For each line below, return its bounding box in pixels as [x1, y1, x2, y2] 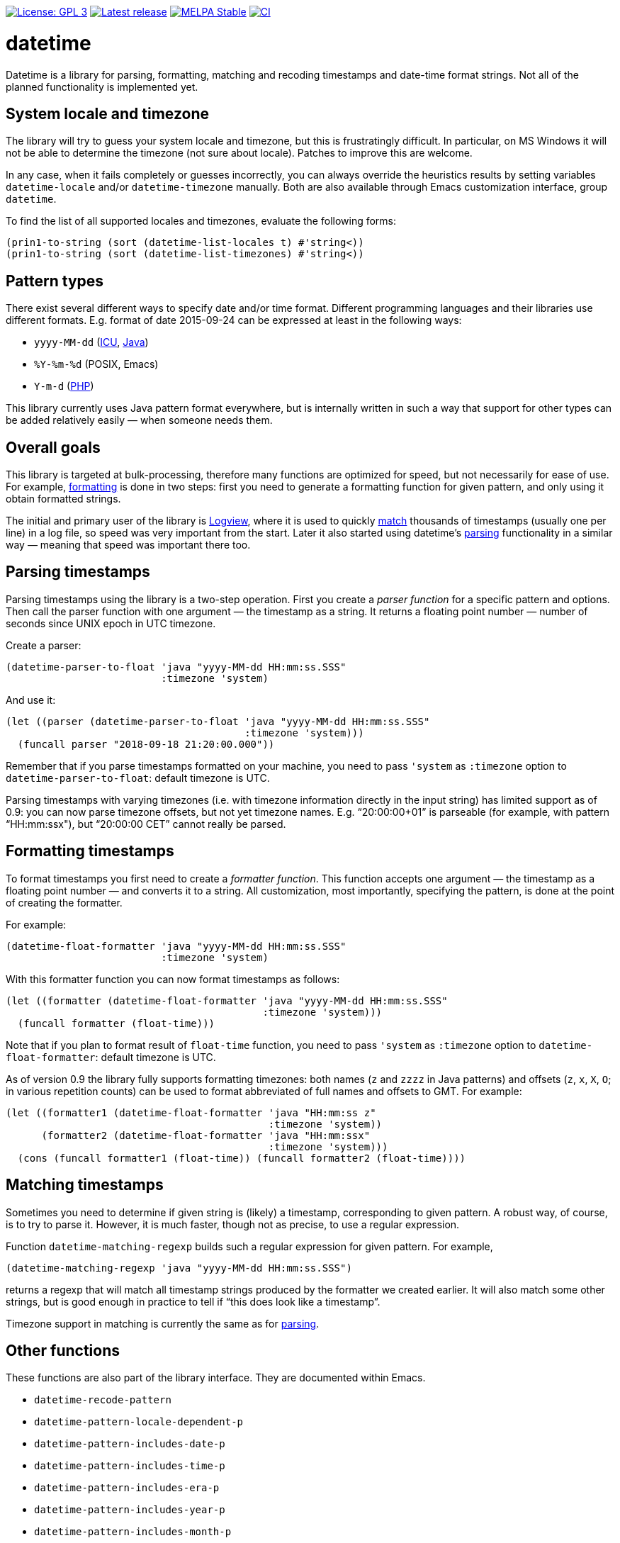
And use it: [6, 693, 56, 706]
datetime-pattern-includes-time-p [34, 1460, 225, 1472]
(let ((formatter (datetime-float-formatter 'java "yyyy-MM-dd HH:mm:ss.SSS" [6, 994, 448, 1006]
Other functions [6, 1341, 120, 1359]
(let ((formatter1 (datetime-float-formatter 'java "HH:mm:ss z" [6, 1106, 376, 1118]
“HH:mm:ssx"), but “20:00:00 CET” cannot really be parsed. [6, 817, 286, 830]
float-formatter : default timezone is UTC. [6, 1050, 216, 1063]
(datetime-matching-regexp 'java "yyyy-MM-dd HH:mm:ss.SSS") [6, 1262, 352, 1274]
